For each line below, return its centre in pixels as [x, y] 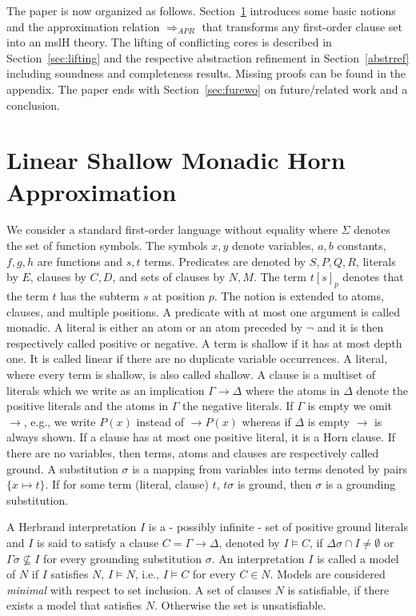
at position [179, 296]
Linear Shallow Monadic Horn [176, 160]
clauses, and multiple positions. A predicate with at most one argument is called [204, 311]
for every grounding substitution [122, 558]
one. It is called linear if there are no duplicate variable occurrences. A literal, [197, 358]
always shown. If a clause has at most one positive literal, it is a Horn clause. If [201, 437]
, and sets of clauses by [169, 277]
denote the [382, 390]
